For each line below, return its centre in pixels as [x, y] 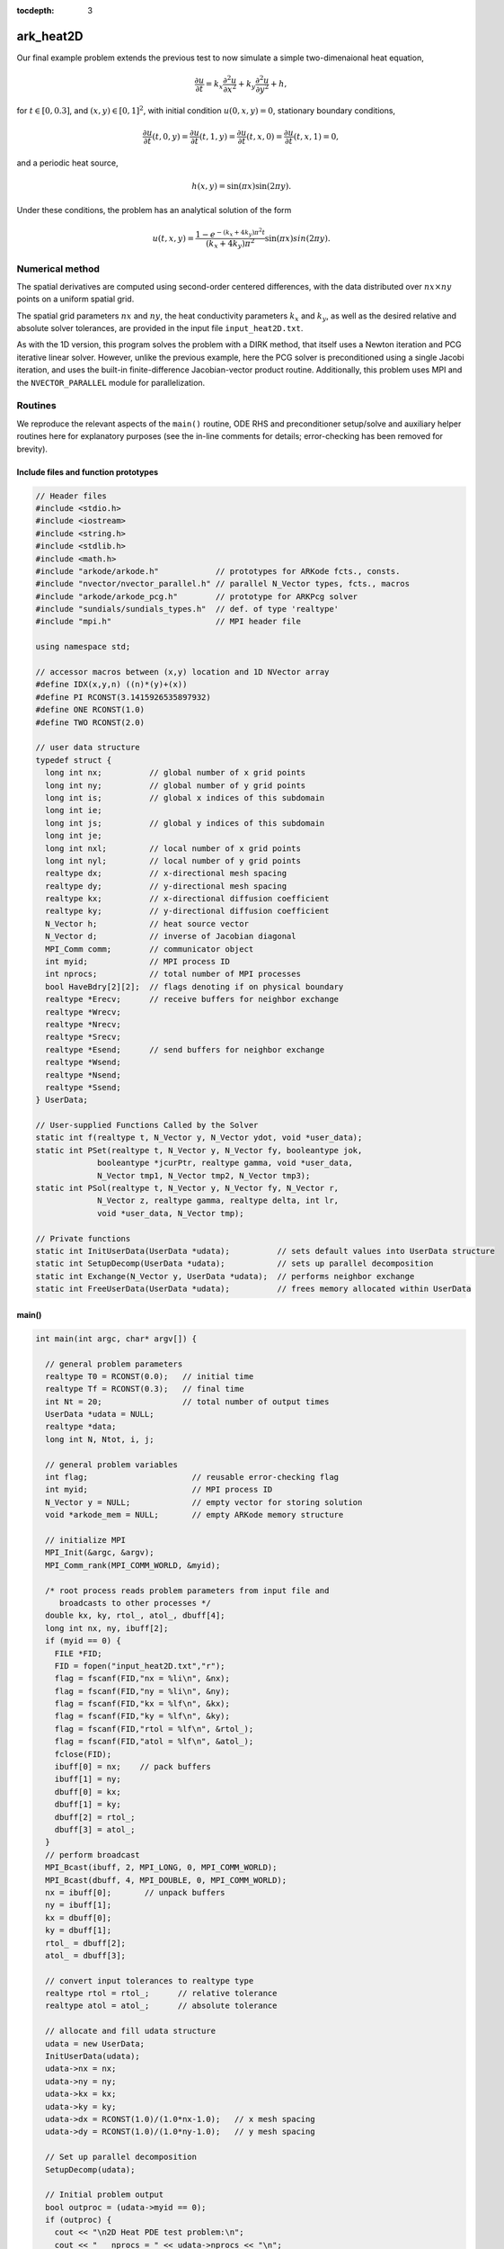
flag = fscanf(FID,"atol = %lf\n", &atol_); [154, 1742]
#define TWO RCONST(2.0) [90, 722]
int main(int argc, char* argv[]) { [116, 1339]
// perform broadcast [93, 1855]
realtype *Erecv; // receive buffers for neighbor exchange [192, 999]
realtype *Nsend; [83, 1075]
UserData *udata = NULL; [100, 1414]
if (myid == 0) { [83, 1641]
